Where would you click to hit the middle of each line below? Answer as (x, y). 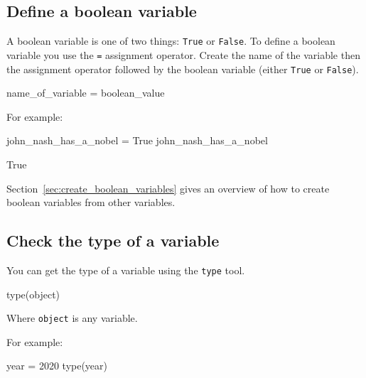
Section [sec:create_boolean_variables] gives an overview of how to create (168, 188)
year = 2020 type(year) (57, 366)
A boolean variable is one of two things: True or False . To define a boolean (171, 41)
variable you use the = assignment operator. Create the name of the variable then (183, 54)
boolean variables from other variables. (91, 202)
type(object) (33, 294)
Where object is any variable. (72, 318)
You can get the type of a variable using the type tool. (126, 270)
